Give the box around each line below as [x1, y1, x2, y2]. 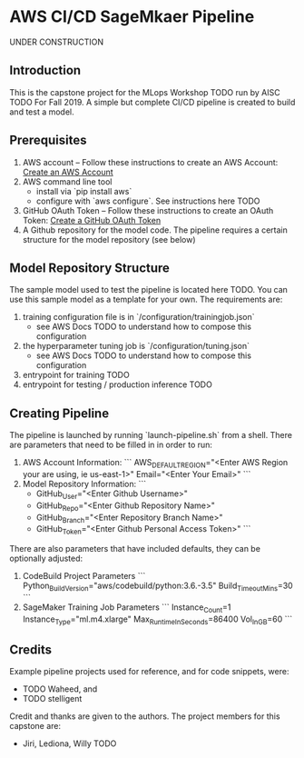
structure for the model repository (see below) [22, 234, 197, 244]
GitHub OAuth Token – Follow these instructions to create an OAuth [22, 204, 274, 215]
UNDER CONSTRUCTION [9, 36, 104, 47]
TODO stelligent [22, 693, 83, 704]
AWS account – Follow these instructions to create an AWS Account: [22, 156, 279, 167]
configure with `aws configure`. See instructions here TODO [35, 195, 260, 206]
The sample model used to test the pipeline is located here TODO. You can [9, 284, 289, 295]
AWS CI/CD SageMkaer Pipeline [9, 6, 255, 27]
